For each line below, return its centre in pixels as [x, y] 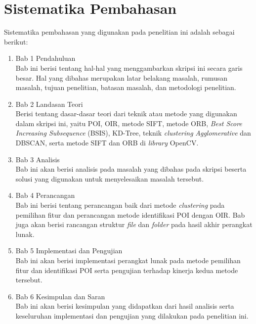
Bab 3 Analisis [38, 159]
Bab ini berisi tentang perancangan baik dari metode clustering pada [120, 205]
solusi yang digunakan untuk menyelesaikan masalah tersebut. [110, 178]
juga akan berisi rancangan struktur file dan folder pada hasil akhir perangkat [134, 224]
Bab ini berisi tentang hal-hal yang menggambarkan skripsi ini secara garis [129, 68]
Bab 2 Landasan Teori [49, 104]
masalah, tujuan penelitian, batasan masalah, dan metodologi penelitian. [126, 87]
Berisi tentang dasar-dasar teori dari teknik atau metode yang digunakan [126, 114]
